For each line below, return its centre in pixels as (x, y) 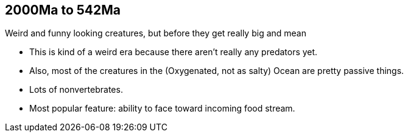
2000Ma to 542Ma (63, 10)
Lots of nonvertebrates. (76, 90)
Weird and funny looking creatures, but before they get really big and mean (156, 33)
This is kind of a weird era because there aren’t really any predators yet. (174, 52)
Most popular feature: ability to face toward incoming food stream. (162, 109)
